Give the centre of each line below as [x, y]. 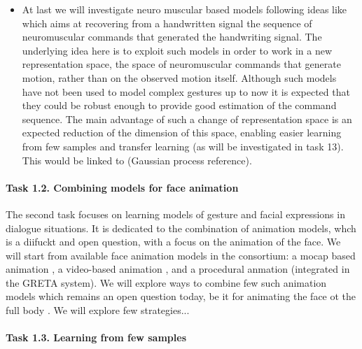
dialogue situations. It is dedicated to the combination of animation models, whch [181, 228]
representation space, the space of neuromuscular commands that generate [181, 64]
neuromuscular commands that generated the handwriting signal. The [172, 37]
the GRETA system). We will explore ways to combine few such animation [166, 282]
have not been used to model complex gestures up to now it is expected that [186, 91]
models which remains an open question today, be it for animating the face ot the [181, 296]
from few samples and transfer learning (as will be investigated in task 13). [183, 146]
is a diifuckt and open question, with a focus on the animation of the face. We [173, 242]
